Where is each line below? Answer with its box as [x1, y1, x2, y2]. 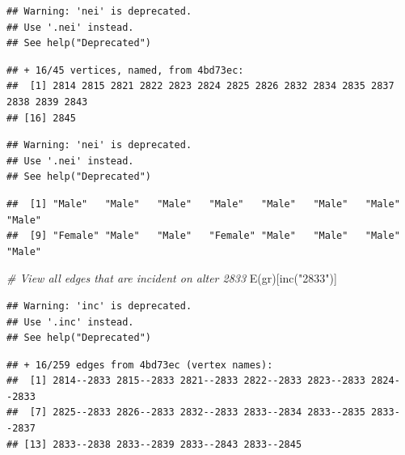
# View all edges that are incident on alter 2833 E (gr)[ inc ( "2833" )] [6, 270, 337, 287]
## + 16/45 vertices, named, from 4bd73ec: [6, 64, 244, 76]
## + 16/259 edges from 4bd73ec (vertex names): [6, 359, 273, 371]
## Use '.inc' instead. [6, 316, 134, 328]
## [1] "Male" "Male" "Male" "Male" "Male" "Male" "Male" [6, 198, 400, 210]
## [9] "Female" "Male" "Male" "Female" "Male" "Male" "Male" [6, 230, 400, 242]
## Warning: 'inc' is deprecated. [6, 300, 192, 312]
